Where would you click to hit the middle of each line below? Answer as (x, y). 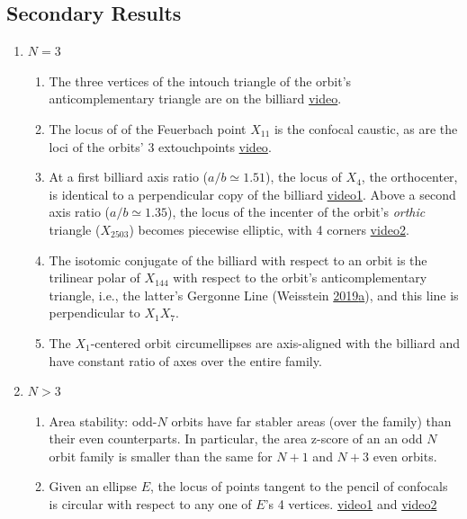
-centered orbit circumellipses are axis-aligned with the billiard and (275, 342)
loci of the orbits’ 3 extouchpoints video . (160, 146)
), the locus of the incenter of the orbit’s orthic (296, 212)
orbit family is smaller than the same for (161, 456)
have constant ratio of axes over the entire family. (185, 360)
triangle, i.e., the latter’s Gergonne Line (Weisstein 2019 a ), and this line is (254, 295)
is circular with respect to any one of (150, 504)
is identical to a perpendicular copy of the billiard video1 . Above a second (252, 194)
